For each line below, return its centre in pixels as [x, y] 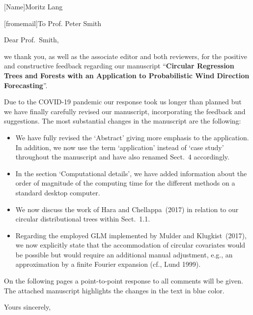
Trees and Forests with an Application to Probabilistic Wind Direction [127, 75]
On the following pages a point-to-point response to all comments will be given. [124, 281]
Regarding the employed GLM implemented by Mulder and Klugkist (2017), [131, 235]
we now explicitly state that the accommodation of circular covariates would [130, 245]
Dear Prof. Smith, [31, 40]
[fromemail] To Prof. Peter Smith [53, 23]
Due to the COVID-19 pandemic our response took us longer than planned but [123, 102]
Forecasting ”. [26, 85]
